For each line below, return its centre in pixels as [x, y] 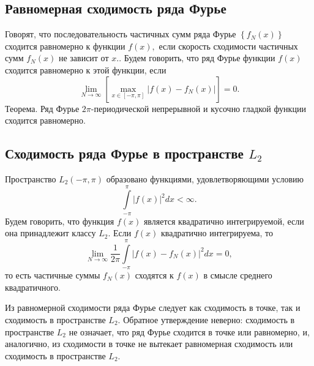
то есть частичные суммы [53, 275]
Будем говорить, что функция [60, 221]
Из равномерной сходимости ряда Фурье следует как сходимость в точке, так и [153, 308]
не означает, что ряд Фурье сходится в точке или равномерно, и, [189, 331]
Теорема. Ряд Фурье [42, 108]
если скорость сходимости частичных [228, 46]
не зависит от [84, 58]
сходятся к [154, 275]
